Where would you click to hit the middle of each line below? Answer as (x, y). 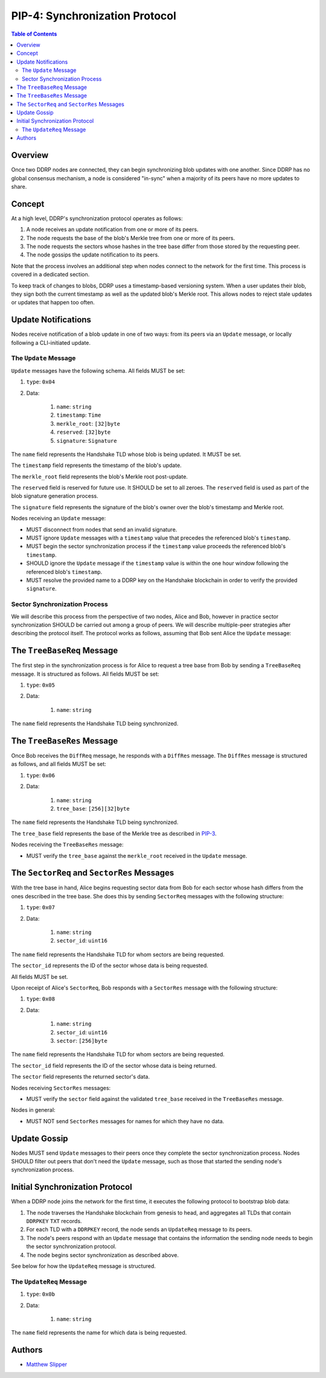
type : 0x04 (41, 382)
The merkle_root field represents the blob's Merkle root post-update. (100, 476)
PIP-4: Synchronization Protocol (94, 16)
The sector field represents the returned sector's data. (81, 1077)
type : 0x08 (41, 999)
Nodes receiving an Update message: (59, 518)
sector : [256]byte (82, 1040)
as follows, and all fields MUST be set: (59, 764)
